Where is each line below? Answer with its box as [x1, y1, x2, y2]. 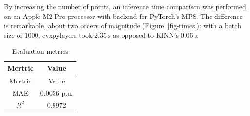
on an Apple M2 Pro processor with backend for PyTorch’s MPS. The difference [4, 11, 243, 21]
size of [4, 30, 22, 40]
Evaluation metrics [12, 46, 68, 56]
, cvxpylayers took [38, 30, 92, 40]
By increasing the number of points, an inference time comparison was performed [4, 1, 246, 11]
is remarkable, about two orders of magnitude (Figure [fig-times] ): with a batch [4, 20, 241, 31]
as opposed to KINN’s [113, 30, 179, 40]
